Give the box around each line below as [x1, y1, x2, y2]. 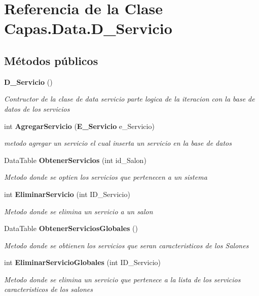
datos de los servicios [4, 103, 70, 114]
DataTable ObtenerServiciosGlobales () [4, 223, 138, 234]
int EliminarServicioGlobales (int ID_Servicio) [4, 257, 161, 268]
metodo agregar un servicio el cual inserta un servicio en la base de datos [4, 138, 232, 148]
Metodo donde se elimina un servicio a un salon [4, 206, 153, 216]
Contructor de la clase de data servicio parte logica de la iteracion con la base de [4, 93, 255, 104]
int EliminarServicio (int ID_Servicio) [4, 188, 130, 199]
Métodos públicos [4, 52, 98, 68]
